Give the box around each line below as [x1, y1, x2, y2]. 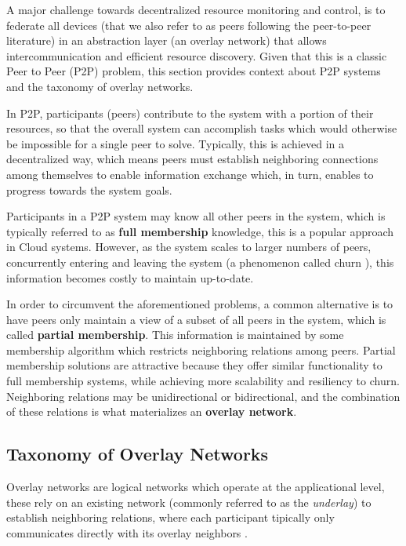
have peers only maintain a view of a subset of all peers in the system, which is [6, 311, 386, 327]
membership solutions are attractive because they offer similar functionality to [6, 357, 382, 373]
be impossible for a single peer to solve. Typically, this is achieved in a [6, 135, 345, 151]
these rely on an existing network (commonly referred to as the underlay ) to [6, 493, 372, 510]
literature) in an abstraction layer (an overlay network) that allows [6, 32, 327, 49]
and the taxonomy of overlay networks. [6, 78, 194, 94]
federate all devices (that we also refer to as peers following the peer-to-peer [6, 16, 372, 33]
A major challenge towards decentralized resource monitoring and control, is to [6, 2, 386, 17]
